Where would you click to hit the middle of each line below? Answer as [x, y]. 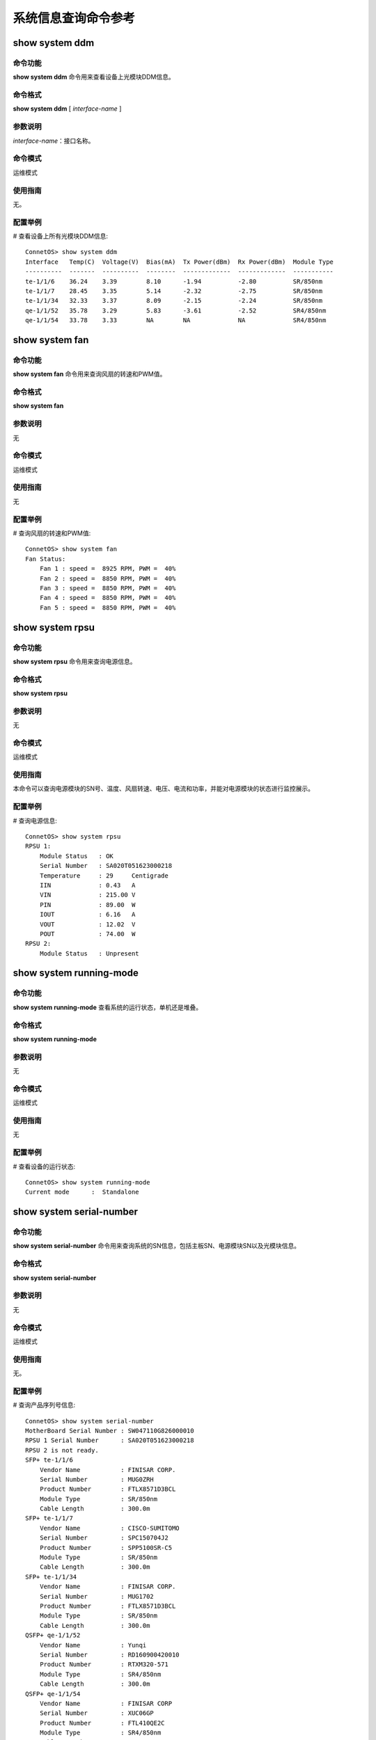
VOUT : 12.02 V [87, 924]
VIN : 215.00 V [87, 895]
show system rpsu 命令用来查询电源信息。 [75, 661]
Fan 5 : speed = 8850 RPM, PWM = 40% [108, 608]
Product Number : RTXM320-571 [104, 1664]
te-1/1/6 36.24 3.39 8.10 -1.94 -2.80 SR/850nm [174, 281]
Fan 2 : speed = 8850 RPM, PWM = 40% [108, 578]
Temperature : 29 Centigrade [104, 876]
